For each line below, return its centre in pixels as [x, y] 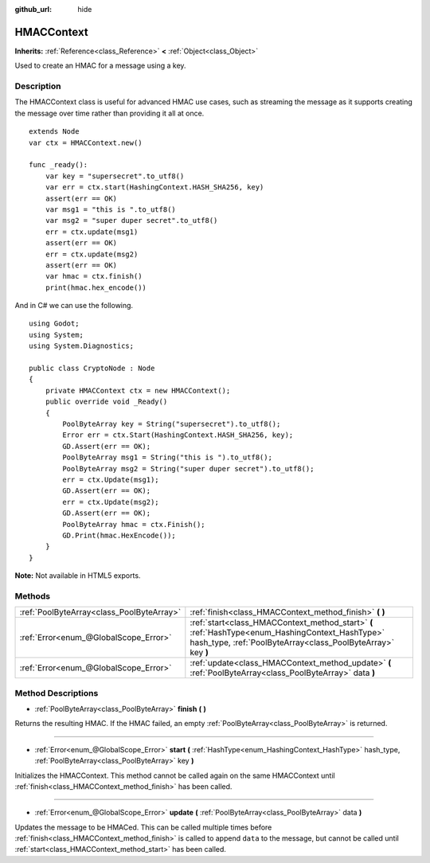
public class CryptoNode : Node [92, 369]
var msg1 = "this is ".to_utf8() [111, 209]
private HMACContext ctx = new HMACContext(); [138, 390]
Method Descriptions [57, 693]
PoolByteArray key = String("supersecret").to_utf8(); [172, 424]
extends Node [54, 132]
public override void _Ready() [106, 402]
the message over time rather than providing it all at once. [109, 113]
